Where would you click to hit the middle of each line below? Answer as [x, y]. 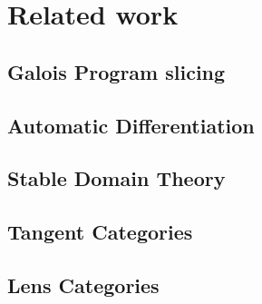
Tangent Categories [100, 232]
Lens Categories [83, 284]
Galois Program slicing [116, 71]
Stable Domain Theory [116, 178]
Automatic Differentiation [131, 125]
